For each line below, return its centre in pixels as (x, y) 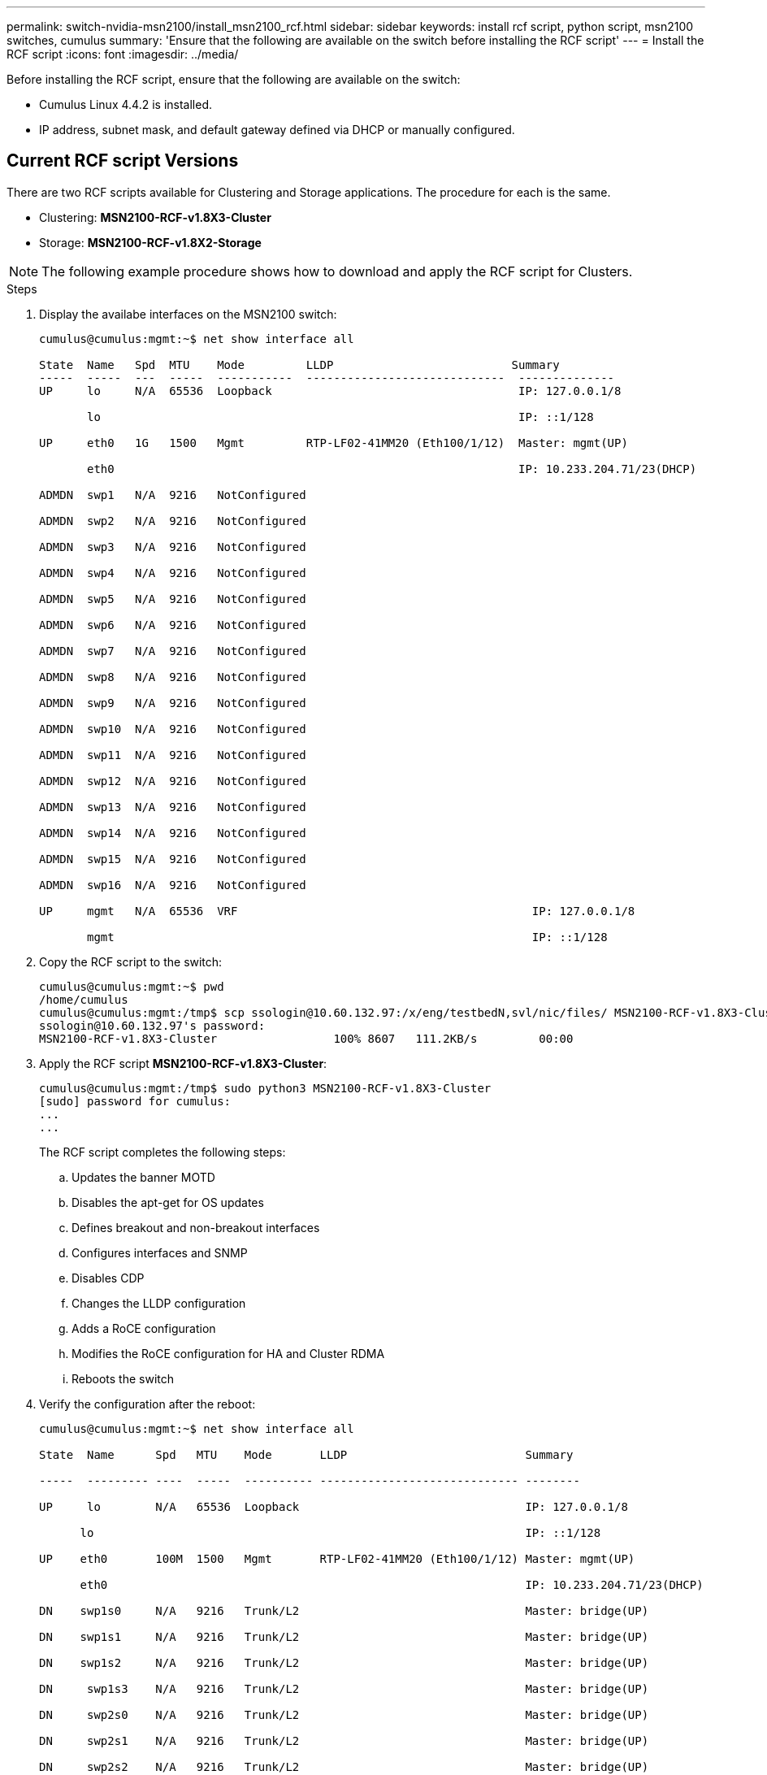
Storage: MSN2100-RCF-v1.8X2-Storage (150, 242)
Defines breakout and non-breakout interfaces (196, 1227)
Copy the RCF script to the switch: (131, 961)
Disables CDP (108, 1278)
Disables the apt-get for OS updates (168, 1202)
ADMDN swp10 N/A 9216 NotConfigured (173, 729)
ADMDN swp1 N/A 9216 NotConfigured (173, 495)
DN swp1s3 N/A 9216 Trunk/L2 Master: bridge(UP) (344, 1688)
